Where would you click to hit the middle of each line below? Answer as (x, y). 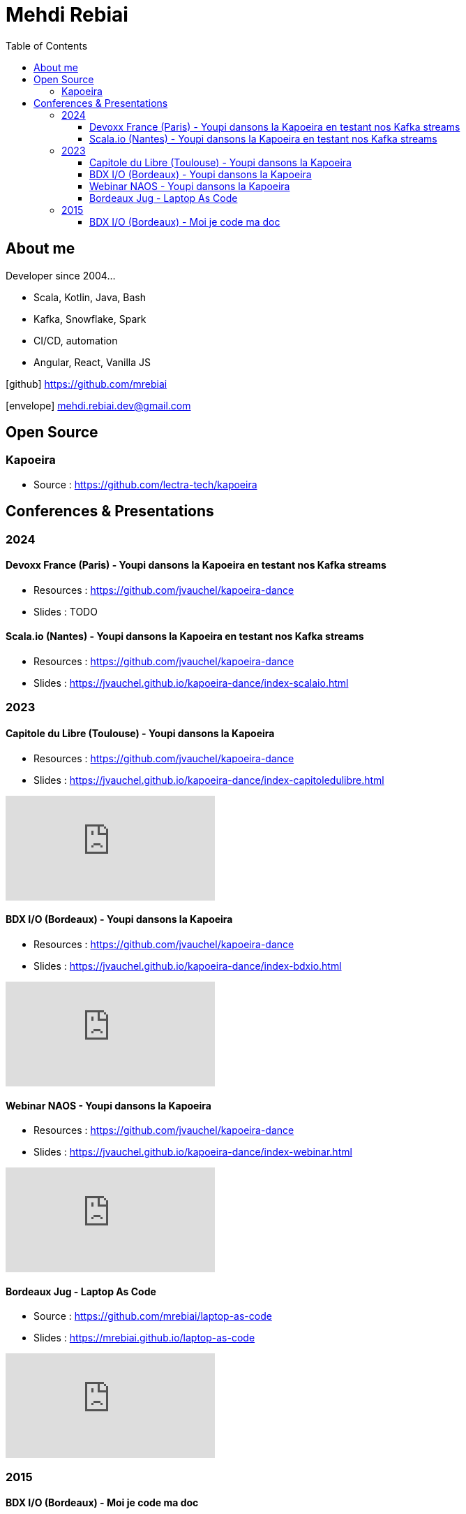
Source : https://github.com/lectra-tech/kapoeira (145, 484)
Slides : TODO (66, 611)
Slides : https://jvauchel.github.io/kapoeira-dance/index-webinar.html (193, 1152)
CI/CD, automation (76, 340)
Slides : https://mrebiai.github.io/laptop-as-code (144, 1338)
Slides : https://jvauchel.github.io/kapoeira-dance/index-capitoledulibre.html (209, 780)
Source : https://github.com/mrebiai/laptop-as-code (153, 1316)
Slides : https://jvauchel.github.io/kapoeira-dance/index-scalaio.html (191, 683)
